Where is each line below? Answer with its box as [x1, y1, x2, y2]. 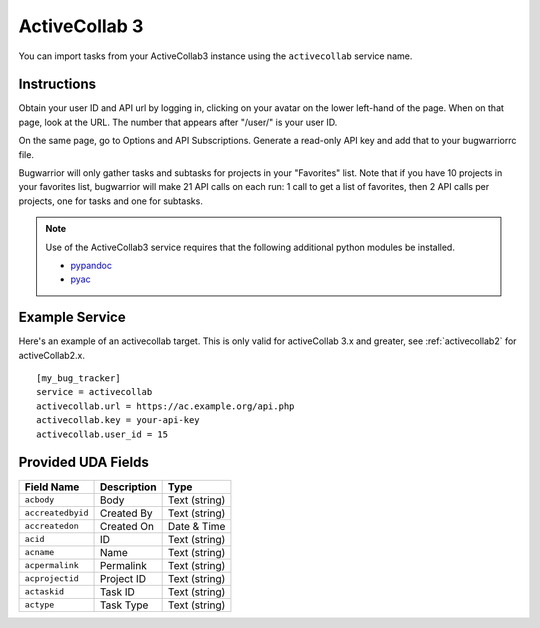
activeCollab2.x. [18, 349, 85, 361]
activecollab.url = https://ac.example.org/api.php [36, 400, 295, 412]
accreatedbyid [24, 508, 89, 519]
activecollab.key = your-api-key [36, 415, 200, 426]
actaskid [24, 586, 65, 597]
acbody [24, 495, 55, 505]
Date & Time [167, 519, 226, 533]
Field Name [24, 480, 80, 494]
